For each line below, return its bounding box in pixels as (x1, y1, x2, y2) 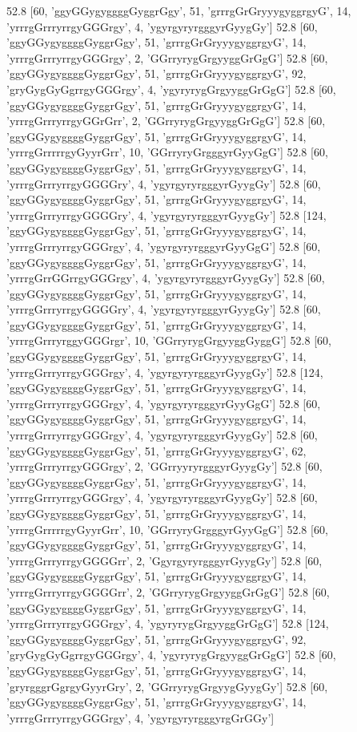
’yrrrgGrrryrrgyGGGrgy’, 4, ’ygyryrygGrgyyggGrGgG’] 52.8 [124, (6, 615, 329, 632)
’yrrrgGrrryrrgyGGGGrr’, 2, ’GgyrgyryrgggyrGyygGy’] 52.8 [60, (6, 552, 323, 568)
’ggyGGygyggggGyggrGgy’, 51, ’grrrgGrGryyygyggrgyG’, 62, (6, 442, 307, 459)
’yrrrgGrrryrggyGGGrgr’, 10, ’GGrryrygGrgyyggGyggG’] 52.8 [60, (6, 332, 331, 349)
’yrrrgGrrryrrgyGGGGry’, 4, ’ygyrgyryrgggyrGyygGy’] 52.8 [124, (6, 206, 327, 223)
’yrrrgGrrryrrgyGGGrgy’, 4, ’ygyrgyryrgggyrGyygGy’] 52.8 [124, (6, 363, 323, 380)
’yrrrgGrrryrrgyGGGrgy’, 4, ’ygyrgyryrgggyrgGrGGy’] (6, 709, 275, 726)
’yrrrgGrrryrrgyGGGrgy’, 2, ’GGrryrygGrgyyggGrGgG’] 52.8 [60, (6, 49, 328, 66)
